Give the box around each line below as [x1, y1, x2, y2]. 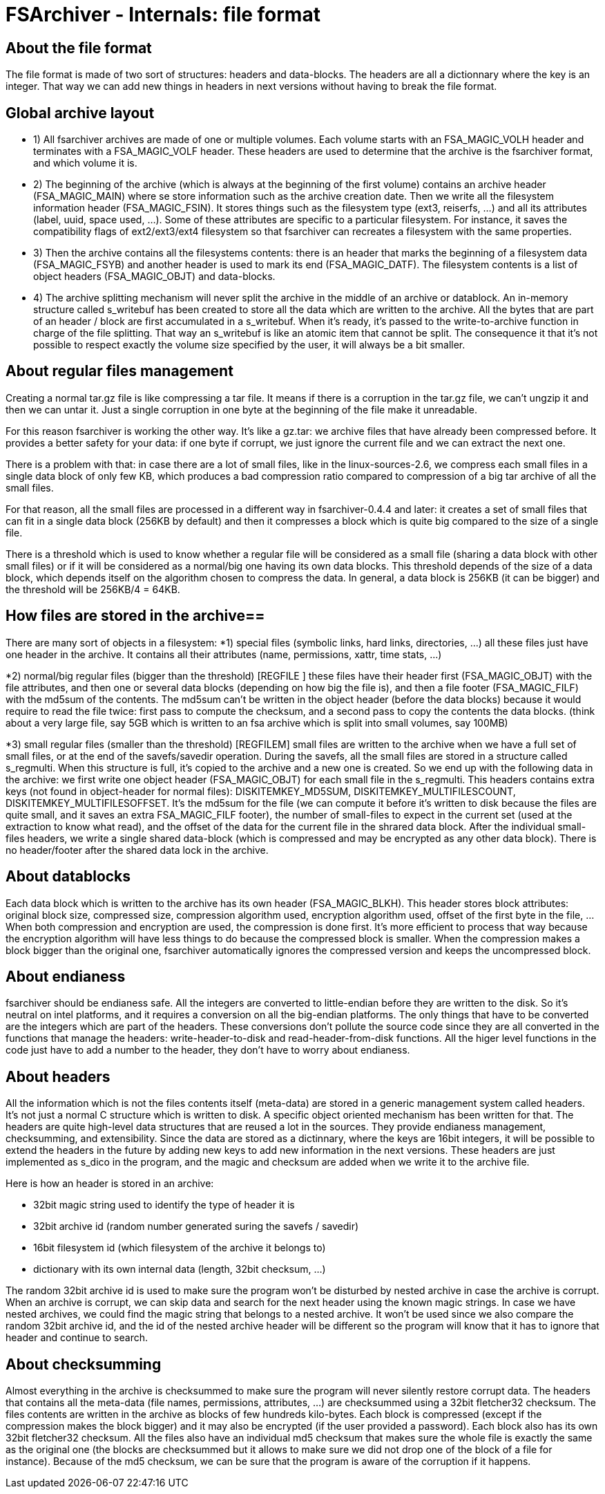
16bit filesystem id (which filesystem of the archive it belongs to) [33, 1242, 326, 1254]
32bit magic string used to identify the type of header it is [33, 1199, 295, 1211]
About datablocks [6, 868, 131, 886]
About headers [6, 1067, 111, 1085]
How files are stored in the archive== [6, 607, 265, 625]
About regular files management [6, 362, 233, 380]
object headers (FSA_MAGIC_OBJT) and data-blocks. [33, 270, 276, 283]
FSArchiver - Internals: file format [6, 3, 320, 26]
